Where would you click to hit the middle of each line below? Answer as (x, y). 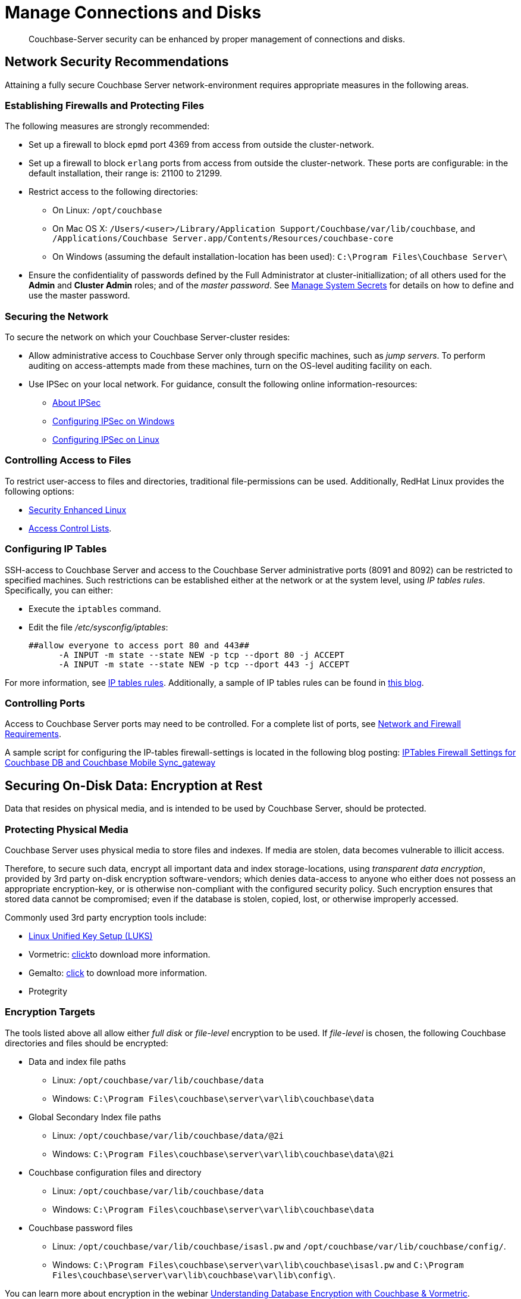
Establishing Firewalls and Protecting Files (105, 105)
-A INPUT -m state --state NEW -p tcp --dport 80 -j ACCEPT (202, 655)
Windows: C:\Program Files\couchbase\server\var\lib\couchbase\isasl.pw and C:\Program (258, 1264)
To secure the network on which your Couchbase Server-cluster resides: (147, 337)
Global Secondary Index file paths (95, 1117)
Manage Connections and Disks (133, 13)
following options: (40, 491)
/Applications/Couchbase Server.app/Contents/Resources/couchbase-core (223, 239)
